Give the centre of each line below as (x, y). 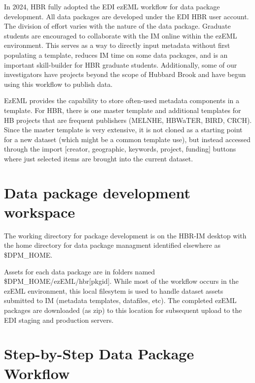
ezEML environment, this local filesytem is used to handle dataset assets (114, 290)
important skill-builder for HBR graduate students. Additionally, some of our (121, 64)
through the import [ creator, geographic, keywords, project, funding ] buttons (120, 149)
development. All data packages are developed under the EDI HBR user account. (127, 16)
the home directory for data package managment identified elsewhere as (112, 245)
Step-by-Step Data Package (99, 354)
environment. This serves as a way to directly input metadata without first (117, 45)
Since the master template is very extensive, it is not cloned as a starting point (123, 130)
